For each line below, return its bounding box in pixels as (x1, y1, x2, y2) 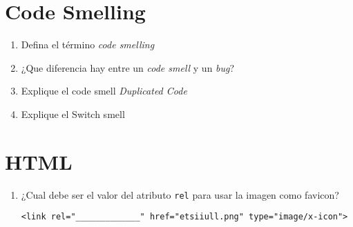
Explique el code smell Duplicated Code (21, 83, 187, 98)
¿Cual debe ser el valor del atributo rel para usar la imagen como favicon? (21, 187, 339, 201)
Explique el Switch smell (21, 106, 125, 121)
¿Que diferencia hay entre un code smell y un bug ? (21, 60, 235, 75)
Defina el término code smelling (21, 37, 155, 52)
